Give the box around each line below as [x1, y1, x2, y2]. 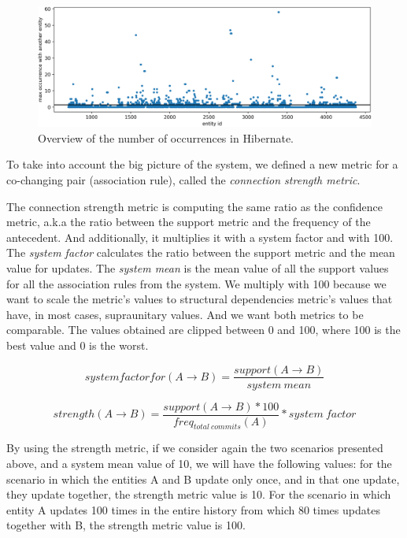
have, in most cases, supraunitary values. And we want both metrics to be [6, 306, 364, 322]
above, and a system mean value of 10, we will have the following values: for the [6, 455, 392, 472]
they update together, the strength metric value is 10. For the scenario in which [6, 486, 391, 503]
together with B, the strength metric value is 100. [6, 517, 246, 533]
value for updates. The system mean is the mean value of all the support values [6, 259, 389, 276]
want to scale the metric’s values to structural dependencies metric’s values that [6, 291, 393, 307]
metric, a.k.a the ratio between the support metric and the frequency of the [6, 213, 371, 230]
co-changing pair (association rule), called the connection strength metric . [6, 171, 361, 187]
